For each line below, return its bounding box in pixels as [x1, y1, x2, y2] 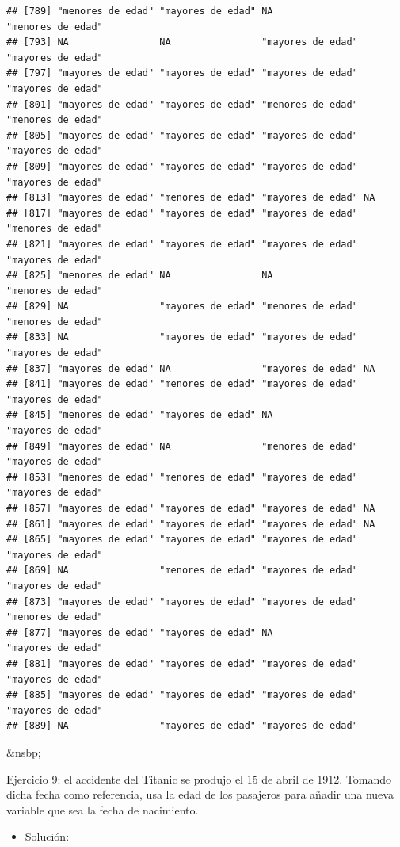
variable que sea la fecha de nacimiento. [6, 801, 199, 818]
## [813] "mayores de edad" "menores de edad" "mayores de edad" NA [6, 192, 375, 204]
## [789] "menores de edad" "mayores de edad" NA [6, 6, 273, 17]
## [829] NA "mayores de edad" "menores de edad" [6, 301, 358, 312]
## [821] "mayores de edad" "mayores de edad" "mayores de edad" [6, 238, 358, 250]
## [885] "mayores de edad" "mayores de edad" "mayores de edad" [6, 689, 358, 701]
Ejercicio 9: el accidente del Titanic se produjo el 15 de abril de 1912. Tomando [6, 770, 392, 787]
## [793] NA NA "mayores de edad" [6, 36, 358, 48]
